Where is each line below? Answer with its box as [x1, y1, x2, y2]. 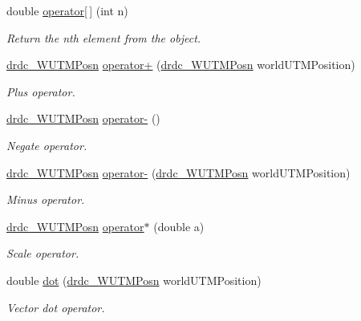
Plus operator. [6, 83, 75, 100]
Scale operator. [6, 245, 79, 262]
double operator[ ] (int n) [6, 2, 128, 18]
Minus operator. [6, 191, 85, 208]
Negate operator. [6, 136, 87, 153]
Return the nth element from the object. [6, 29, 201, 46]
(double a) [153, 217, 205, 234]
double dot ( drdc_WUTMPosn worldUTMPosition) [6, 271, 262, 288]
